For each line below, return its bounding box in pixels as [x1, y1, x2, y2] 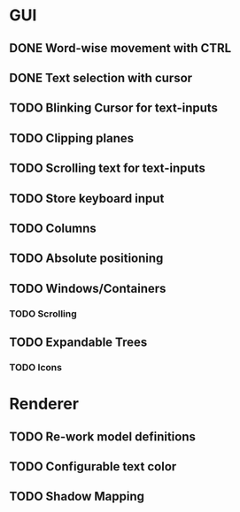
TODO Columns [9, 220, 97, 235]
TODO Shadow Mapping [9, 489, 144, 504]
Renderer [9, 394, 80, 414]
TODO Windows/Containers [9, 280, 166, 296]
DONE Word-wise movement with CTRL [9, 41, 232, 56]
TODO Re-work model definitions [9, 429, 197, 444]
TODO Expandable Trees [9, 335, 148, 350]
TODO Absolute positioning [9, 251, 164, 266]
